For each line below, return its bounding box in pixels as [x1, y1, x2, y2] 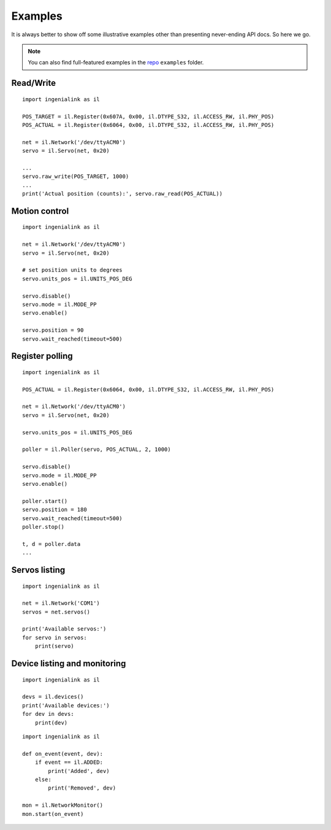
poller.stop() [22, 523, 64, 530]
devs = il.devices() [22, 693, 84, 701]
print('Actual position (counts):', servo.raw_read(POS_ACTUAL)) [22, 190, 223, 198]
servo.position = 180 [22, 506, 87, 513]
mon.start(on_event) [22, 810, 84, 817]
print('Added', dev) [48, 767, 110, 774]
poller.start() [22, 498, 68, 504]
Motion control [11, 206, 69, 216]
